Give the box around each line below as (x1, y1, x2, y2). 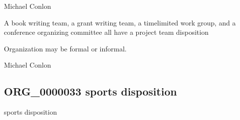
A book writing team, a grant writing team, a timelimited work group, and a (4, 17, 236, 27)
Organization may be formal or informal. (4, 43, 127, 53)
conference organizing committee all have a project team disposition (4, 27, 209, 37)
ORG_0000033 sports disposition (4, 84, 177, 99)
